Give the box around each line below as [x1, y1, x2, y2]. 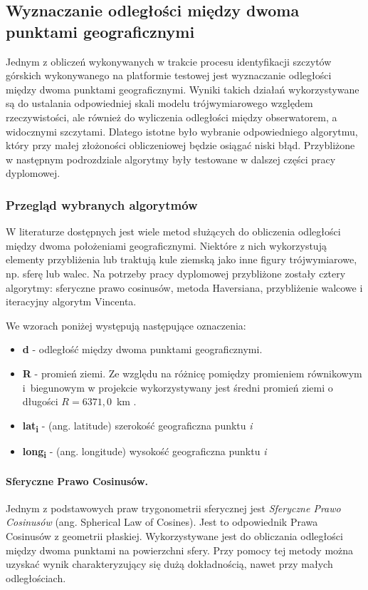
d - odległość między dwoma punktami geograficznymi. [22, 342, 263, 357]
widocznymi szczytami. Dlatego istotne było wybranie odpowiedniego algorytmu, [6, 123, 358, 138]
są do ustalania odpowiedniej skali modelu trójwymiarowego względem [6, 96, 313, 111]
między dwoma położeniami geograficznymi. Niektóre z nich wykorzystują [6, 238, 327, 253]
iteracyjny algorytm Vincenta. [6, 294, 137, 309]
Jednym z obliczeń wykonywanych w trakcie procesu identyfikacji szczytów [6, 54, 332, 68]
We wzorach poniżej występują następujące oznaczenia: [6, 317, 246, 332]
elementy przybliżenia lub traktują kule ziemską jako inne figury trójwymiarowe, [6, 252, 357, 267]
